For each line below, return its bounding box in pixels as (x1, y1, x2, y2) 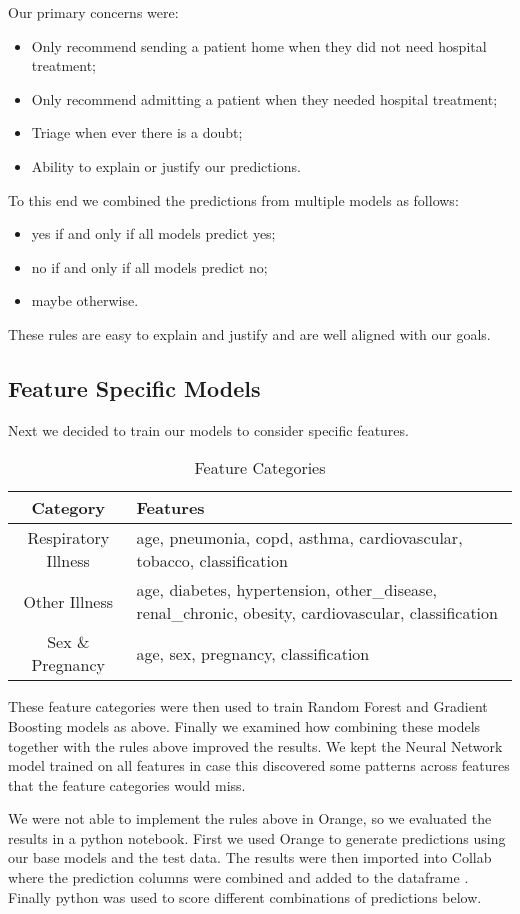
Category (31, 496, 106, 520)
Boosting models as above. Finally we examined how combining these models (8, 715, 481, 736)
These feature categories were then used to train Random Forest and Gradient (8, 696, 488, 717)
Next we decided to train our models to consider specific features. (8, 419, 409, 440)
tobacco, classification (136, 549, 288, 573)
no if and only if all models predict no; (31, 256, 268, 277)
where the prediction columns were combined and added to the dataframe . (8, 867, 469, 888)
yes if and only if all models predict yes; (31, 223, 276, 244)
